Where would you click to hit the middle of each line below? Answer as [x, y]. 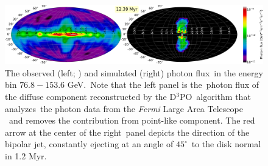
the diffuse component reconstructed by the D [91, 96]
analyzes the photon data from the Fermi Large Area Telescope [124, 108]
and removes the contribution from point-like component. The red [132, 120]
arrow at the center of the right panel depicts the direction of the [127, 132]
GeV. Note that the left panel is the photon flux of [163, 85]
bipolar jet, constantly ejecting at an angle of [89, 144]
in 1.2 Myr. [26, 155]
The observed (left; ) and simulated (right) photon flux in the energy [134, 72]
